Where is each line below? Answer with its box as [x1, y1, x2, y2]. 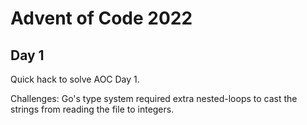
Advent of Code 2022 [10, 7, 193, 30]
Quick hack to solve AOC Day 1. [10, 73, 140, 85]
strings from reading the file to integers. [10, 103, 175, 115]
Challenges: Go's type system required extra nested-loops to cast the [10, 93, 298, 104]
